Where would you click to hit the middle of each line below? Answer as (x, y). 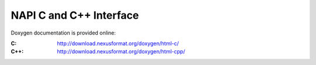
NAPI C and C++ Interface (75, 15)
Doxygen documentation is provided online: (63, 33)
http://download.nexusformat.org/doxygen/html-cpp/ (121, 52)
